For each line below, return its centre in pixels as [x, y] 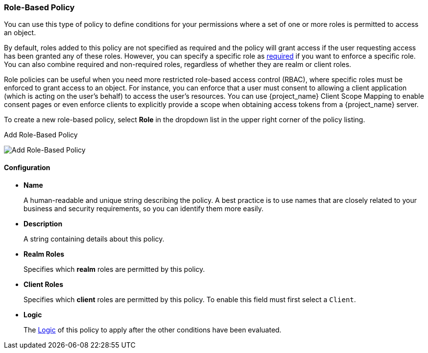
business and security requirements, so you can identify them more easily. [144, 208]
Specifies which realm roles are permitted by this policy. [114, 269]
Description [43, 223]
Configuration [27, 167]
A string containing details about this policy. [94, 239]
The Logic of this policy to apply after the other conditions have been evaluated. [153, 330]
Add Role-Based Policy [41, 135]
